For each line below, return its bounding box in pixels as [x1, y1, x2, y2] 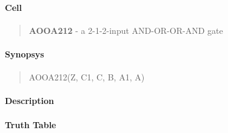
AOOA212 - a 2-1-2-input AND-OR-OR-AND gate [29, 24, 223, 36]
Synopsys [5, 47, 44, 60]
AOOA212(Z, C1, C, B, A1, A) [29, 71, 145, 83]
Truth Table [5, 118, 56, 131]
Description [5, 94, 55, 107]
